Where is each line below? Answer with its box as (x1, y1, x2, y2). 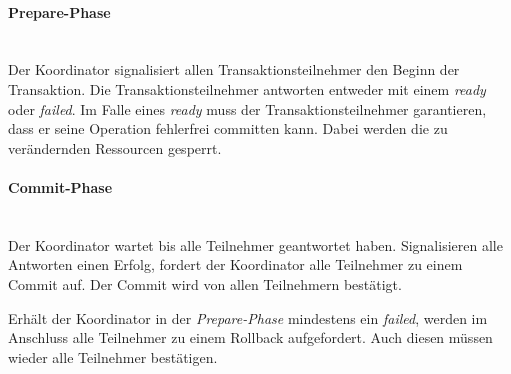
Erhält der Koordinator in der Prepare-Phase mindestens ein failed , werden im (8, 307, 488, 328)
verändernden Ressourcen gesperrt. (8, 137, 222, 158)
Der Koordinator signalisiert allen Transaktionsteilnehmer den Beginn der (8, 59, 460, 80)
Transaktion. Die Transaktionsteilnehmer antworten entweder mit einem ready (8, 78, 486, 99)
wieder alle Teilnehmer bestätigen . (8, 346, 218, 367)
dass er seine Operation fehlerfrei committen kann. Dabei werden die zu (8, 118, 448, 139)
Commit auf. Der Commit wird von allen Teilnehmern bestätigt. (8, 273, 402, 294)
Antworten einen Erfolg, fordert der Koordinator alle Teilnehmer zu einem (8, 254, 463, 275)
